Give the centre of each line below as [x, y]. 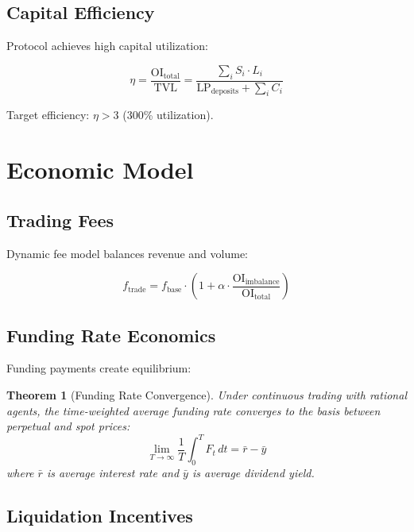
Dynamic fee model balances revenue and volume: [128, 253]
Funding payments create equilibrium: [99, 368]
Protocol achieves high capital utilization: [107, 46]
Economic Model [100, 170]
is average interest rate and [113, 473]
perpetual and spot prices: [68, 426]
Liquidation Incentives [100, 516]
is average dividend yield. [253, 473]
